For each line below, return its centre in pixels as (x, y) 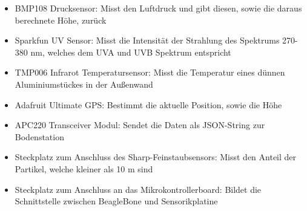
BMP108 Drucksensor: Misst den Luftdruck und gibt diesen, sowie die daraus (158, 8)
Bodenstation (39, 136)
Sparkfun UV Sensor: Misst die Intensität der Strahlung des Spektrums (147, 40)
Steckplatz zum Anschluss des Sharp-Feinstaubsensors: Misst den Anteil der (156, 157)
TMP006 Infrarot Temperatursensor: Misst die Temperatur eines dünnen (150, 72)
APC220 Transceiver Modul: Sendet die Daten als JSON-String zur (140, 125)
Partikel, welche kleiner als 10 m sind (84, 168)
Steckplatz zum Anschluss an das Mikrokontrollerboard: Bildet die (138, 189)
